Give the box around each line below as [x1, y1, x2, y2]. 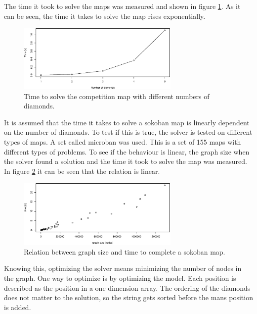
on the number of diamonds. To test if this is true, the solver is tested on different [4, 127, 253, 137]
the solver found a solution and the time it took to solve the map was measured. [4, 156, 247, 166]
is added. [4, 302, 31, 312]
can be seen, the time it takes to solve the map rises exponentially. [4, 10, 206, 21]
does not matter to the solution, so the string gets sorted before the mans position [4, 292, 253, 303]
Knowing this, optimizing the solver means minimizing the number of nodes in [4, 263, 242, 273]
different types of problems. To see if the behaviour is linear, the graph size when [4, 146, 250, 157]
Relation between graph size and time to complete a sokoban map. [24, 246, 225, 257]
